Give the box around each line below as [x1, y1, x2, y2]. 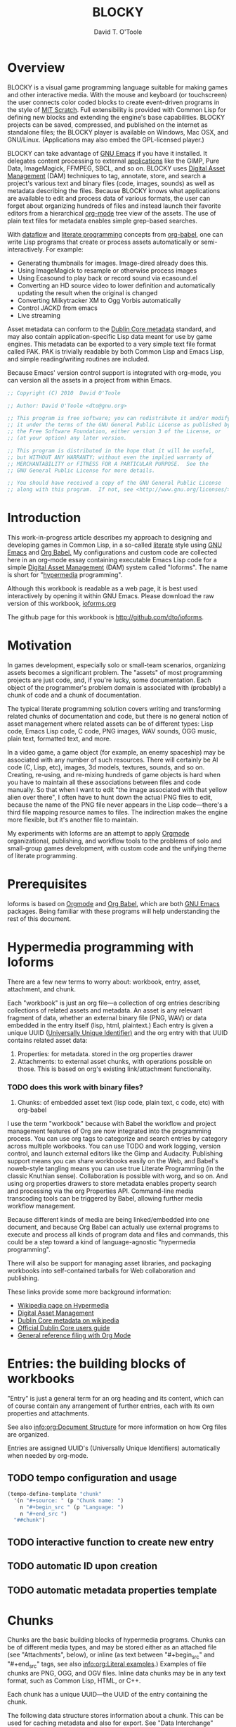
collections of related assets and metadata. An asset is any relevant [7, 1005, 203, 1015]
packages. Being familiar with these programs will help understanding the [7, 907, 220, 915]
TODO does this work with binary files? [7, 1082, 144, 1092]
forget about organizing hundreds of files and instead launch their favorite [7, 202, 221, 210]
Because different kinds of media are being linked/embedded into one [7, 1215, 209, 1224]
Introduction [7, 510, 81, 526]
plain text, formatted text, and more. [7, 734, 111, 743]
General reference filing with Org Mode [17, 1331, 131, 1339]
